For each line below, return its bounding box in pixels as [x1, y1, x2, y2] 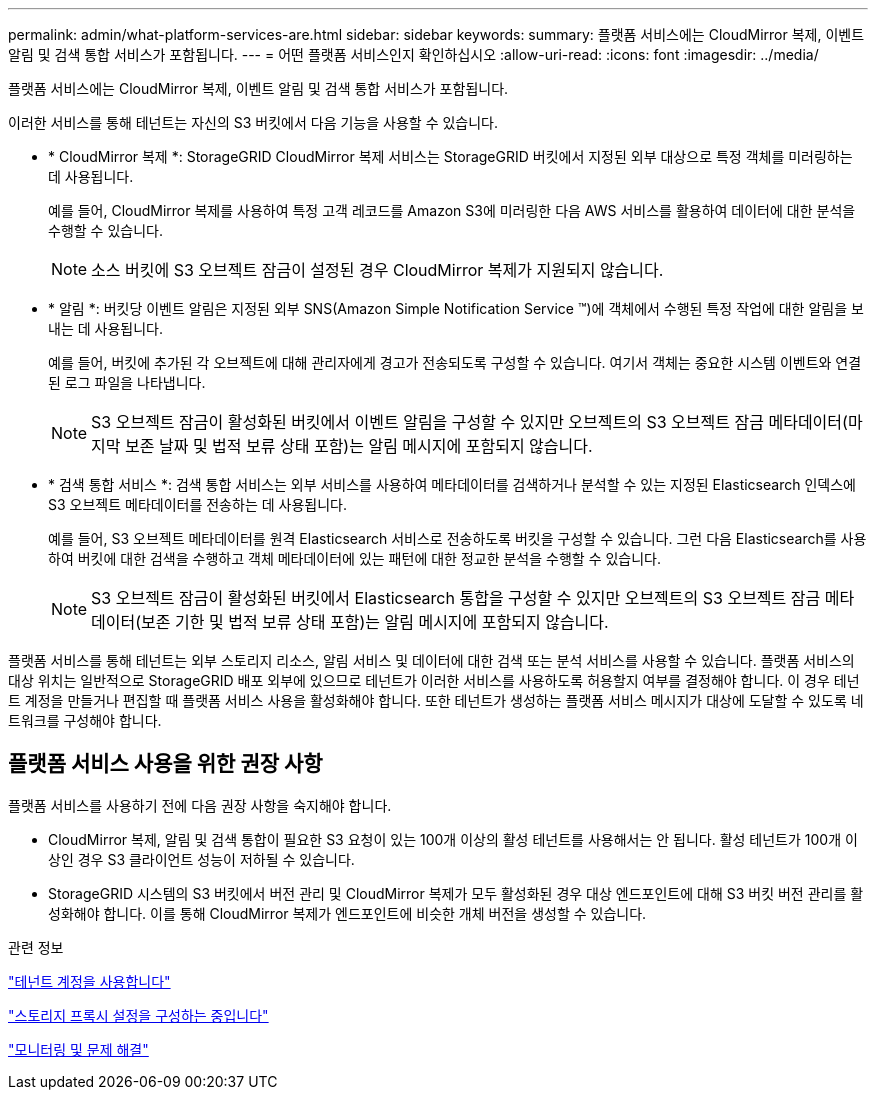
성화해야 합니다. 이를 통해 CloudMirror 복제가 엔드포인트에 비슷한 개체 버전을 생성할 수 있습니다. [48, 904, 647, 922]
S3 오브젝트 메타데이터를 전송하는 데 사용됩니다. [48, 496, 347, 513]
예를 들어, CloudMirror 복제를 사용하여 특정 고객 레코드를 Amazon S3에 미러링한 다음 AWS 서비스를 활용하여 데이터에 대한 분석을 [48, 202, 856, 219]
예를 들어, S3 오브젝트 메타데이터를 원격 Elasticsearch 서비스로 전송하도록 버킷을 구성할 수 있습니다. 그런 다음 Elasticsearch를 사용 [48, 530, 867, 547]
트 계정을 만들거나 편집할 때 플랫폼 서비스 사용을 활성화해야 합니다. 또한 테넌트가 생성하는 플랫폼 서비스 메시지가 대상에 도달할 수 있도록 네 [8, 692, 864, 709]
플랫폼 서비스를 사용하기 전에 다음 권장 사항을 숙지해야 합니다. [8, 796, 392, 814]
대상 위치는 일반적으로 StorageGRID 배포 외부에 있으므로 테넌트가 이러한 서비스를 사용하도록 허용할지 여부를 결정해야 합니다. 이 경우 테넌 [8, 672, 860, 689]
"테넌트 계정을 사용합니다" [8, 972, 171, 990]
